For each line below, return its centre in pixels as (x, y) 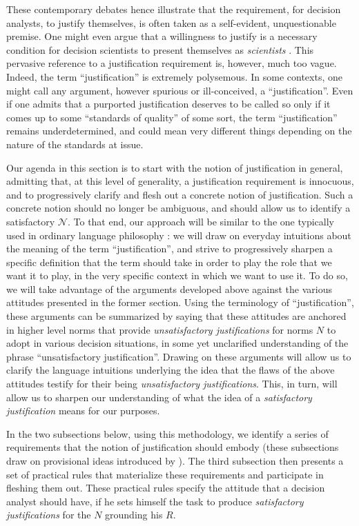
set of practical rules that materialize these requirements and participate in (165, 474)
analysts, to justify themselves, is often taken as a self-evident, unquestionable (171, 22)
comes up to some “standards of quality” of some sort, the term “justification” (172, 117)
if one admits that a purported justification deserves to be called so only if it (168, 104)
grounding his (134, 515)
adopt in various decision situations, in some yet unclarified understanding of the (177, 343)
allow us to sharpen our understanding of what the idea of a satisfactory (159, 397)
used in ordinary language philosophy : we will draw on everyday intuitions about (179, 235)
